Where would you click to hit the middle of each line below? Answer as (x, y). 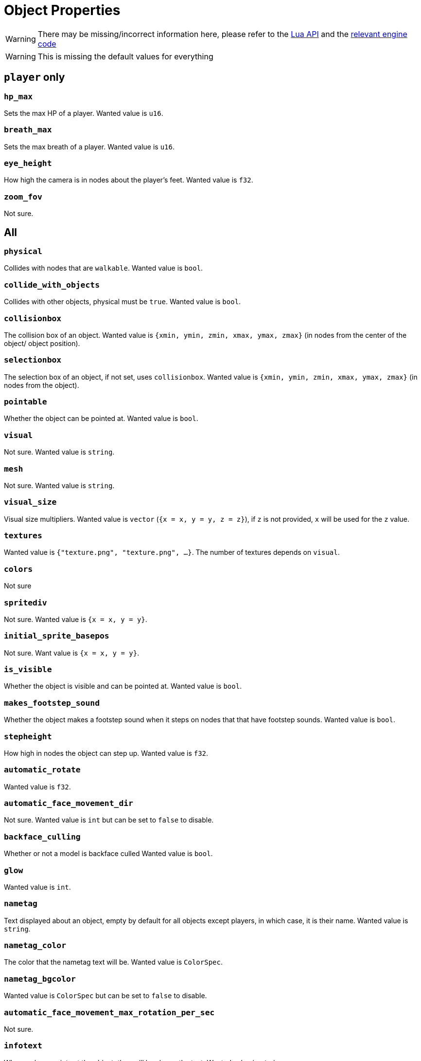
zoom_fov (23, 197)
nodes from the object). (42, 385)
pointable (26, 402)
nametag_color (35, 946)
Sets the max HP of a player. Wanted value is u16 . (84, 113)
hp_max (18, 96)
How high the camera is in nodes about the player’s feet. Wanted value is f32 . (129, 180)
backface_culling (42, 837)
